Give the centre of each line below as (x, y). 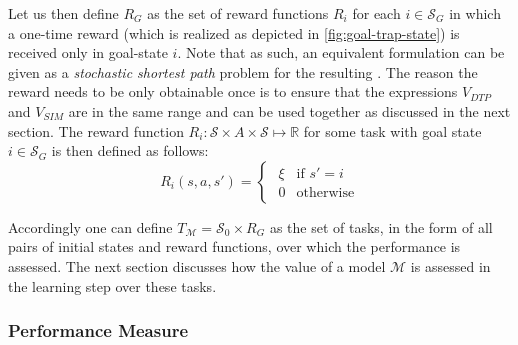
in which (475, 13)
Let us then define (63, 13)
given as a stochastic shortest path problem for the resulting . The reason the (243, 71)
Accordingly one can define (90, 226)
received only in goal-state (88, 52)
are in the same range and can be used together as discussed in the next (289, 110)
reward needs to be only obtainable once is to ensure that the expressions (233, 91)
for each (376, 13)
